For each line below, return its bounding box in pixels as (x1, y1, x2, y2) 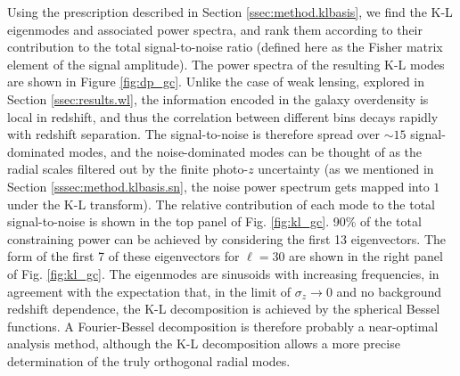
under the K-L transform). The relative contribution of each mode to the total (7, 194, 435, 213)
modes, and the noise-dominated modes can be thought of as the (69, 142, 423, 160)
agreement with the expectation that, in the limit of (7, 282, 292, 300)
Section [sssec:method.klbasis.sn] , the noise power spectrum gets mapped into (7, 176, 430, 195)
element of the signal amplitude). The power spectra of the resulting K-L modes (7, 54, 445, 73)
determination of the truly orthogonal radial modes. (7, 351, 291, 370)
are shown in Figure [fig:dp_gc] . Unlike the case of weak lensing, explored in (7, 72, 425, 91)
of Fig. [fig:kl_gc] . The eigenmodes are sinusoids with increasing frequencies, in (7, 264, 439, 282)
